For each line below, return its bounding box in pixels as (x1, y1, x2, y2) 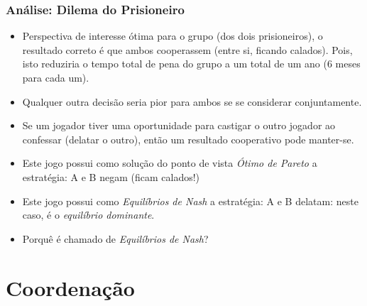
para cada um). (22, 70, 89, 84)
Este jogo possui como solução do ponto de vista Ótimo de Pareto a (22, 155, 317, 170)
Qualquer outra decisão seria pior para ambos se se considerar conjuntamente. (22, 94, 362, 109)
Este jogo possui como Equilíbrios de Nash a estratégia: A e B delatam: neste (22, 193, 358, 208)
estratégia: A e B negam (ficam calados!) (22, 169, 200, 184)
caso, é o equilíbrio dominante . (22, 207, 155, 222)
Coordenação (6, 273, 135, 302)
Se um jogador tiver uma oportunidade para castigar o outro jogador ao (22, 118, 336, 133)
